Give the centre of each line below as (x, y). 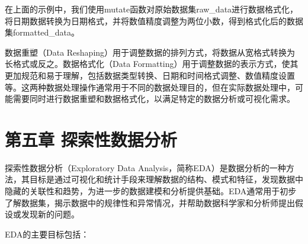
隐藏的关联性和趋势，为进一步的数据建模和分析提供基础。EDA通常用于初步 (151, 191)
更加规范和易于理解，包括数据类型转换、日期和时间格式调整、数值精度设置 (150, 75)
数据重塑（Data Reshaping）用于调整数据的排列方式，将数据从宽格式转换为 (150, 52)
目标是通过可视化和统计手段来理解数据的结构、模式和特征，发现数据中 (166, 179)
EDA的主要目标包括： (47, 234)
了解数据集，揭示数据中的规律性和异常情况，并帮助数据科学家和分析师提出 (150, 202)
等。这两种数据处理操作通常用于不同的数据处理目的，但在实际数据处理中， (150, 87)
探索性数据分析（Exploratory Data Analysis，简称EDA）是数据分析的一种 (145, 167)
